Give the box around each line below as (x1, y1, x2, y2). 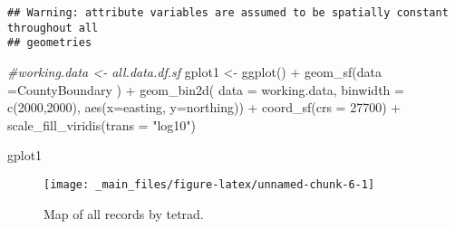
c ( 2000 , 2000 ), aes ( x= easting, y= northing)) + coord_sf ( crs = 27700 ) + (7, 98, 402, 117)
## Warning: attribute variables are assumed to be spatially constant (7, 6, 449, 19)
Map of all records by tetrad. (44, 204, 204, 223)
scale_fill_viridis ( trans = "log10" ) (7, 115, 197, 134)
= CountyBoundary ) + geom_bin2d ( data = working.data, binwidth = (7, 80, 404, 99)
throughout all (7, 21, 99, 34)
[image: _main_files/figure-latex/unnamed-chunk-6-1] (44, 177, 375, 191)
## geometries (7, 36, 92, 50)
